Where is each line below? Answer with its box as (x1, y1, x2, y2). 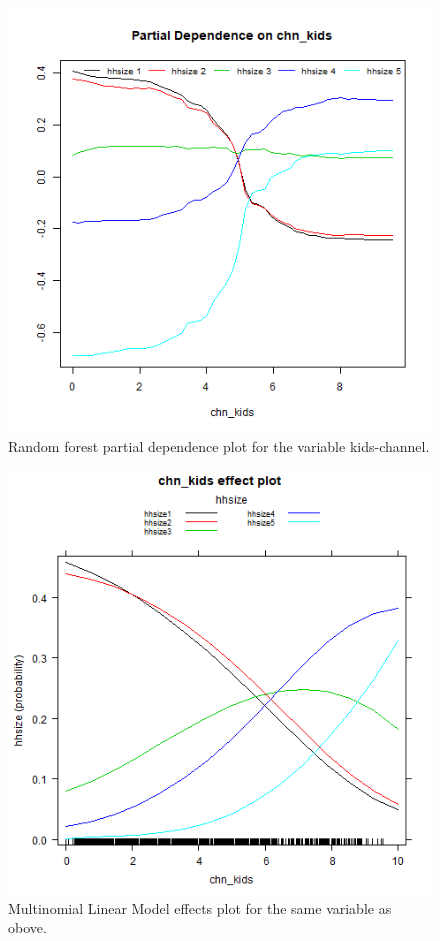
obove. (8, 917, 47, 938)
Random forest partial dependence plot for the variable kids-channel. (8, 435, 430, 456)
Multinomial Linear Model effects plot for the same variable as (8, 897, 392, 918)
